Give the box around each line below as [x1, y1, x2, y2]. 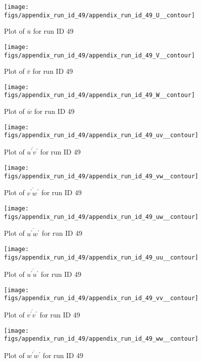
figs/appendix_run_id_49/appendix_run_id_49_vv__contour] [4, 295, 199, 302]
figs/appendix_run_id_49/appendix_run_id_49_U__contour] [4, 11, 195, 19]
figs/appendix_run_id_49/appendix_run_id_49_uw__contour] [4, 213, 199, 220]
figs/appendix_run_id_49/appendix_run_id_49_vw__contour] [4, 172, 199, 180]
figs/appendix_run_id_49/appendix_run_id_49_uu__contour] [4, 254, 199, 261]
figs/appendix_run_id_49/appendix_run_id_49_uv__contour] [4, 132, 199, 139]
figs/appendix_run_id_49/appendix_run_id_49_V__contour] [4, 52, 195, 59]
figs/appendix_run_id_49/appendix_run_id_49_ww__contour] [4, 335, 199, 343]
